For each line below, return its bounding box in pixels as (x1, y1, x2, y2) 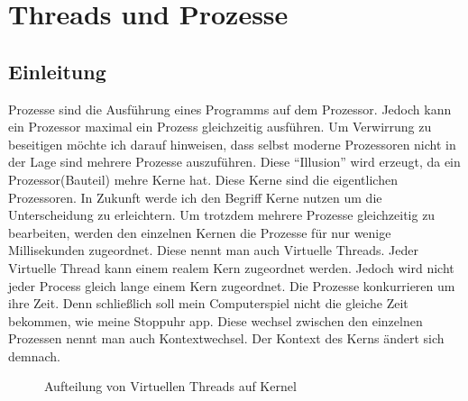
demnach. (8, 346, 60, 365)
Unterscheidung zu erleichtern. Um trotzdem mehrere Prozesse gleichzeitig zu (8, 205, 436, 224)
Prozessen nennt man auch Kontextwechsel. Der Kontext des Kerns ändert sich (8, 329, 445, 348)
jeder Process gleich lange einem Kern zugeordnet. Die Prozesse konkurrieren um (8, 276, 455, 295)
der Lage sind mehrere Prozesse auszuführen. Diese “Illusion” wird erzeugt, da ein (8, 152, 461, 171)
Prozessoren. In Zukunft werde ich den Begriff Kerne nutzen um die (8, 187, 382, 206)
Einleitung (8, 57, 106, 85)
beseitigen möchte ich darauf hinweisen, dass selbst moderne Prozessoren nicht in (8, 134, 456, 153)
